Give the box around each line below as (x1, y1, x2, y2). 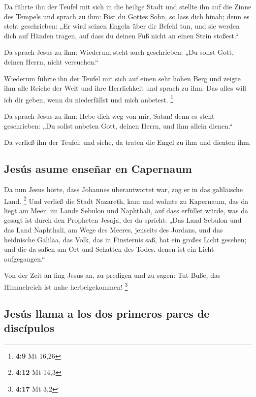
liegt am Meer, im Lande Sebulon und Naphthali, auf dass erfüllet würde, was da (4, 205, 249, 215)
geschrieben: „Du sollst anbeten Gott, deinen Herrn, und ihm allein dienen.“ (4, 120, 233, 131)
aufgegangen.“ (4, 253, 45, 264)
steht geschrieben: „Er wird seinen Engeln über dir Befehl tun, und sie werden (4, 21, 240, 31)
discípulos (4, 320, 55, 335)
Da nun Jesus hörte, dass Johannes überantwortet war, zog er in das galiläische (4, 184, 243, 194)
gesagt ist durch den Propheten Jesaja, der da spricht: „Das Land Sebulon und (4, 215, 242, 225)
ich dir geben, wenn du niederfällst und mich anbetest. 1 (4, 93, 174, 104)
